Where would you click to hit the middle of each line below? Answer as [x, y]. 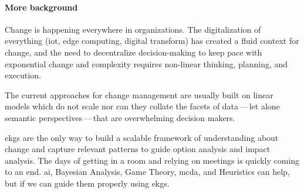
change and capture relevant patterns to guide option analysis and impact [138, 149]
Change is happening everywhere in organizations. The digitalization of [133, 29]
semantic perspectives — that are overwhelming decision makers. [120, 117]
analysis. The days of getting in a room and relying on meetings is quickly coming [152, 160]
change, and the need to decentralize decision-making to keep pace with [134, 52]
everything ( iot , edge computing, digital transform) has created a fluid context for [152, 41]
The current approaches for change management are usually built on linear [139, 94]
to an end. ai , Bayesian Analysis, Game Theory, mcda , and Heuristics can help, [147, 172]
